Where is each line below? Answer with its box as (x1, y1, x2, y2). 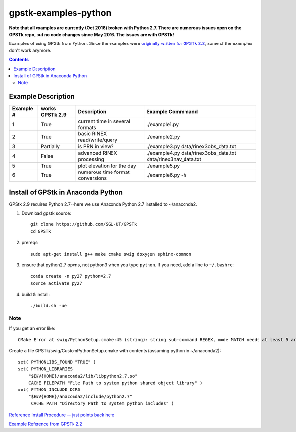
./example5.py (147, 162, 180, 169)
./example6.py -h (147, 172, 187, 179)
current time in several (78, 118, 130, 125)
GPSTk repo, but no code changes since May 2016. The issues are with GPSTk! (9, 31, 174, 37)
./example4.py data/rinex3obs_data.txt (147, 150, 236, 157)
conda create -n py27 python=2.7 (30, 273, 111, 279)
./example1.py (147, 121, 179, 128)
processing (78, 156, 105, 163)
